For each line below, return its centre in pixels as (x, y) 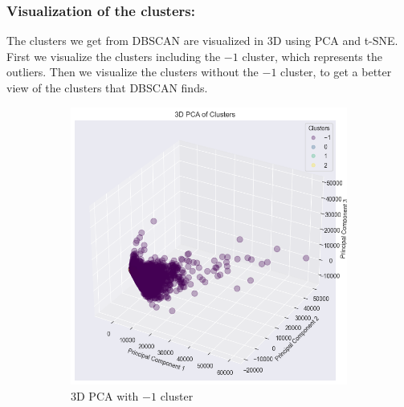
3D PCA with (105, 395)
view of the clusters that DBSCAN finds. (107, 88)
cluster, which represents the (312, 56)
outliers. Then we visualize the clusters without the (133, 72)
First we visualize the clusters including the (114, 56)
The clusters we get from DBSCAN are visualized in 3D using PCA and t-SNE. (202, 41)
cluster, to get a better (336, 72)
